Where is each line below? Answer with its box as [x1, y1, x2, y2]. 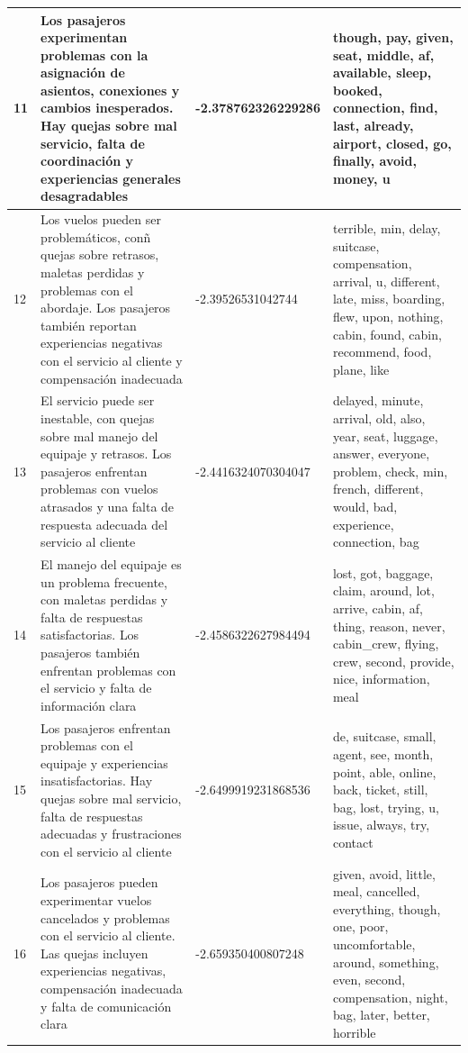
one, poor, [332, 917, 389, 936]
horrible [332, 1023, 376, 1041]
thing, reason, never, [332, 616, 445, 635]
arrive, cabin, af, [332, 599, 423, 618]
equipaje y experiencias [40, 753, 168, 772]
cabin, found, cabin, [332, 324, 442, 343]
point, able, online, [332, 762, 436, 781]
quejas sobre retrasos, [40, 245, 159, 264]
